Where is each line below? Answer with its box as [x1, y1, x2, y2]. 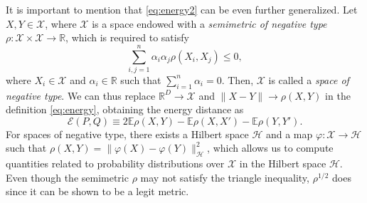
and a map [265, 126, 313, 141]
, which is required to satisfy [65, 30, 189, 45]
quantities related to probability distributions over [6, 156, 225, 171]
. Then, [221, 72, 254, 87]
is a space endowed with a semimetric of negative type [92, 16, 327, 31]
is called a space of [268, 72, 349, 87]
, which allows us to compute [207, 140, 334, 155]
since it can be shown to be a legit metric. [6, 184, 189, 199]
